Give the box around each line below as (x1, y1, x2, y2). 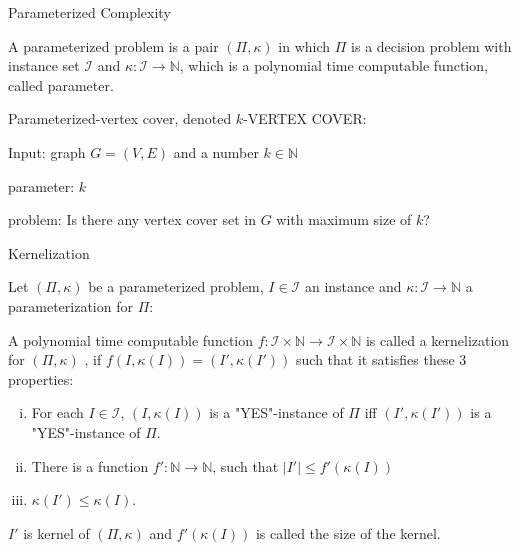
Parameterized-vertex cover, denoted (8, 108, 232, 129)
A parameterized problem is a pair (8, 35, 219, 56)
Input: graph (8, 141, 86, 162)
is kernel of (23, 522, 90, 543)
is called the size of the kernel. (255, 522, 441, 543)
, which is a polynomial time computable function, (179, 55, 488, 76)
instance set (8, 55, 80, 76)
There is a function (31, 455, 149, 476)
